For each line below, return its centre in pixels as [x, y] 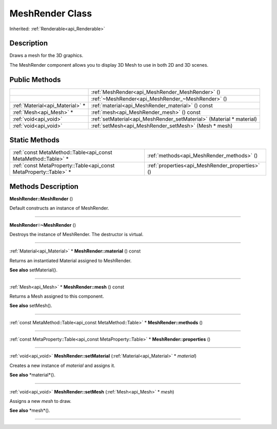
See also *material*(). [33, 375]
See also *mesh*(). [30, 411]
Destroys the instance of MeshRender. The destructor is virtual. [76, 234]
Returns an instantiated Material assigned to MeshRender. [71, 260]
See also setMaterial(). [33, 270]
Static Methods [35, 140]
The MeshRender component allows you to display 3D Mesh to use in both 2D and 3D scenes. [109, 65]
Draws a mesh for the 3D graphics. [46, 55]
